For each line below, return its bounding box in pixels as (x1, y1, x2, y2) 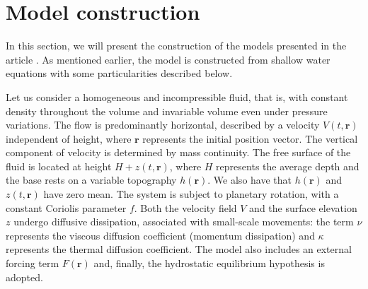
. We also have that (207, 172, 292, 187)
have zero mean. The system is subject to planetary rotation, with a (43, 187, 339, 201)
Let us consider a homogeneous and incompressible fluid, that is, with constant (6, 89, 348, 104)
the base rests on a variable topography (6, 172, 177, 187)
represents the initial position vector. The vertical (142, 131, 358, 146)
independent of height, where (6, 131, 132, 146)
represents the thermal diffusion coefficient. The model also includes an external (6, 242, 352, 256)
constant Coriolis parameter (6, 200, 127, 215)
